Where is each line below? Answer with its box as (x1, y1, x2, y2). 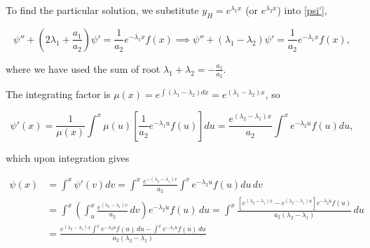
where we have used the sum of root (6, 61, 160, 76)
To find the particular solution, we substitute (6, 3, 199, 17)
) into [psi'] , (277, 3, 327, 17)
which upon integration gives (6, 150, 130, 165)
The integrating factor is (6, 87, 111, 102)
